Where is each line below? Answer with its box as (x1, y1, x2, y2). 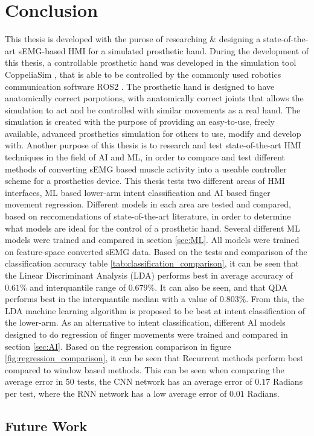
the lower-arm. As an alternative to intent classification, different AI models (5, 316, 286, 329)
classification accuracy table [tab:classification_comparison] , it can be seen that (5, 257, 300, 270)
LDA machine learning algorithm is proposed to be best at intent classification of (5, 304, 306, 317)
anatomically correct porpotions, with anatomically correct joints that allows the (5, 92, 304, 104)
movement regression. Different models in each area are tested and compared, (5, 198, 291, 210)
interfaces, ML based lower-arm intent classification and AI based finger (5, 186, 271, 198)
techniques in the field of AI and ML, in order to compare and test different (5, 151, 286, 163)
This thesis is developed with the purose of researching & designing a (5, 33, 261, 45)
